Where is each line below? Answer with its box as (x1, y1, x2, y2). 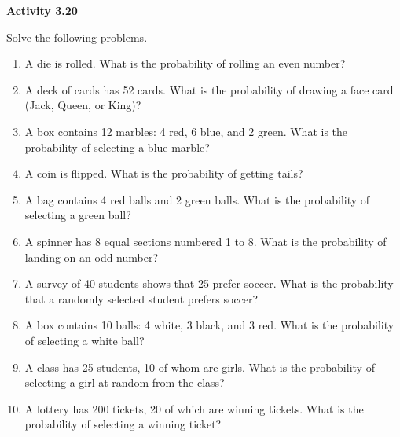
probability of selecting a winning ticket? (24, 416, 222, 432)
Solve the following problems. (6, 28, 148, 45)
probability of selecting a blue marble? (24, 138, 210, 155)
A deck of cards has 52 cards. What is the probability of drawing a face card (24, 81, 394, 97)
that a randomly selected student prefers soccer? (24, 290, 259, 307)
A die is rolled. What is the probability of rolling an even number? (24, 55, 346, 72)
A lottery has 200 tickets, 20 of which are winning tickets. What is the (24, 400, 364, 417)
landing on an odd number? (24, 248, 159, 265)
